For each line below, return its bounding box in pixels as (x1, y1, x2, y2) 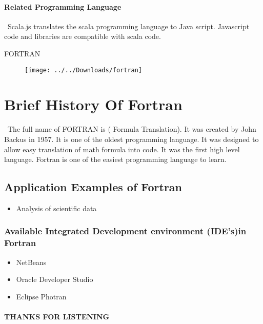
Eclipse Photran (16, 291, 67, 301)
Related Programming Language (4, 1, 122, 12)
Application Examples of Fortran (4, 179, 183, 195)
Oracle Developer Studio (16, 274, 93, 285)
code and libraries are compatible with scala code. (4, 31, 161, 42)
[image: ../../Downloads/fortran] (25, 66, 143, 74)
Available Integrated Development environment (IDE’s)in (4, 225, 247, 237)
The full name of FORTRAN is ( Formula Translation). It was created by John (7, 124, 256, 134)
